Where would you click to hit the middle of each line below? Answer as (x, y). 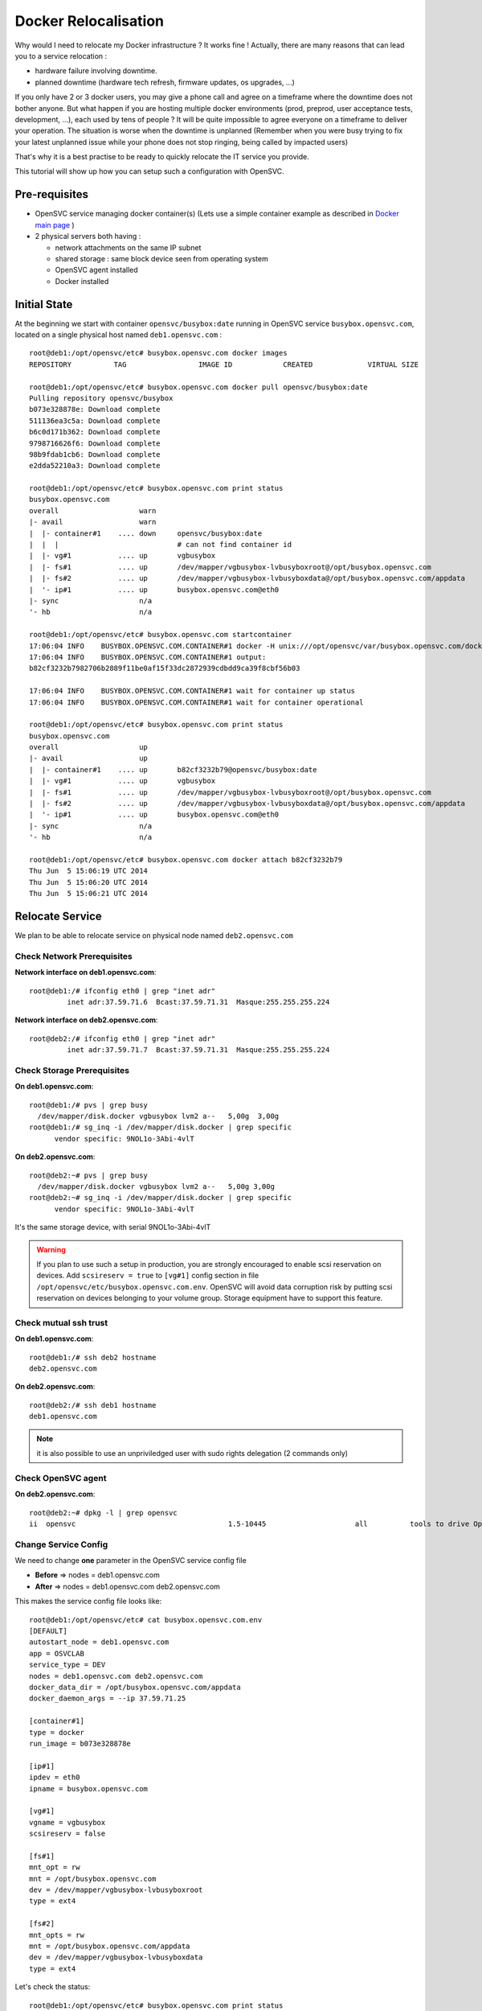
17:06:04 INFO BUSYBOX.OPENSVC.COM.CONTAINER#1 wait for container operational (196, 702)
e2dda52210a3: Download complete (95, 466)
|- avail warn (93, 522)
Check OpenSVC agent (61, 1478)
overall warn (93, 510)
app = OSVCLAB (57, 1653)
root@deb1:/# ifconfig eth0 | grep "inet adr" (123, 991)
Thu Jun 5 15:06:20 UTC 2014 (89, 882)
